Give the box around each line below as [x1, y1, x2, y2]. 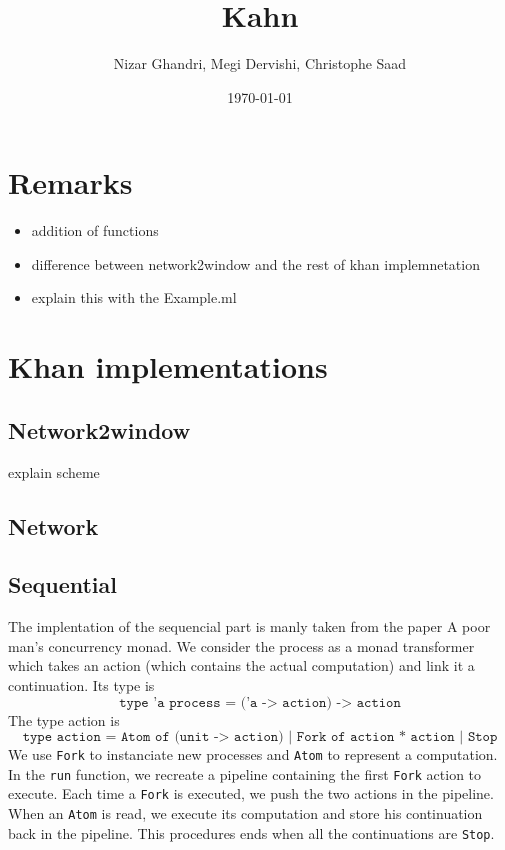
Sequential [8, 569, 117, 600]
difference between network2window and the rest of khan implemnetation [31, 253, 480, 274]
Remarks [8, 162, 133, 203]
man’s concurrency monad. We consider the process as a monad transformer [8, 635, 475, 656]
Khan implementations [8, 346, 328, 387]
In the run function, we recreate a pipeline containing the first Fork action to [8, 763, 482, 784]
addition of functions [31, 220, 159, 241]
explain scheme [8, 461, 100, 482]
